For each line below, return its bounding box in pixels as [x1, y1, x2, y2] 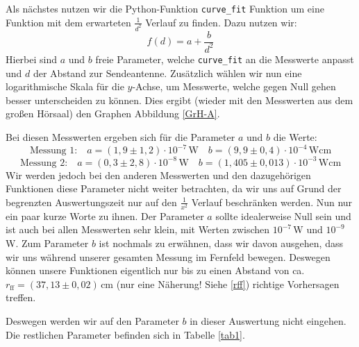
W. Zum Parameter [6, 236, 89, 251]
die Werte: [273, 129, 317, 144]
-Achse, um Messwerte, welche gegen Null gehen [132, 79, 336, 94]
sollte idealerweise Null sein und [215, 208, 351, 223]
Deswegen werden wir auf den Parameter [6, 314, 179, 328]
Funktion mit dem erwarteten [6, 15, 131, 29]
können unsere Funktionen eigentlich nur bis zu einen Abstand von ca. [6, 263, 305, 278]
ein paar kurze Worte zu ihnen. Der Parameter [6, 208, 204, 223]
